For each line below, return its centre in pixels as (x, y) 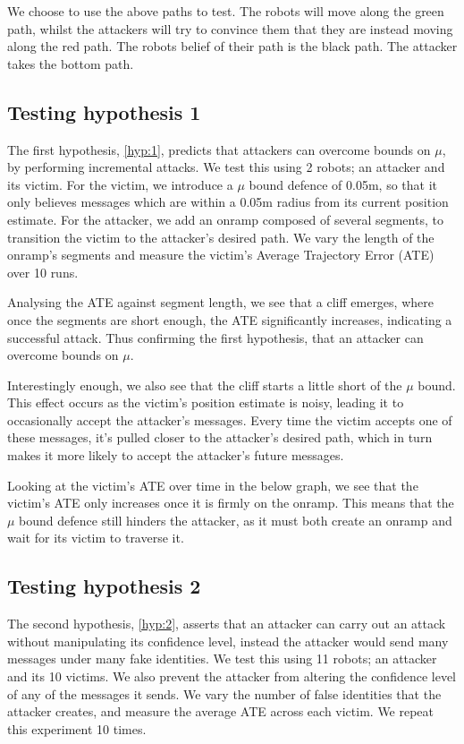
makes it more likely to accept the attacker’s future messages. (176, 455)
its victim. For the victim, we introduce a (120, 184)
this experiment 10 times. (77, 728)
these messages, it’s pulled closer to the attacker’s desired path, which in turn (220, 437)
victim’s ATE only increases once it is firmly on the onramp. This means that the (231, 503)
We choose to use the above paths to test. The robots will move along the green (226, 11)
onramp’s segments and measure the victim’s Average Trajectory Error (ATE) (221, 255)
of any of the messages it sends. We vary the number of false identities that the (224, 693)
